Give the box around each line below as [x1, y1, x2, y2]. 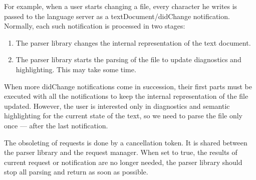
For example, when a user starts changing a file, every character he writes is [4, 1, 237, 11]
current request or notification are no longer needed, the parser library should [4, 156, 242, 167]
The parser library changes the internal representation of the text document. [16, 37, 251, 48]
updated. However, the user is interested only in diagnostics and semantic [4, 100, 230, 111]
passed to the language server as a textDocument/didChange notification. [4, 11, 230, 21]
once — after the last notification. [4, 120, 108, 130]
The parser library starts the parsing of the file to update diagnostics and [16, 54, 241, 65]
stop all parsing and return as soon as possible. [4, 166, 148, 177]
